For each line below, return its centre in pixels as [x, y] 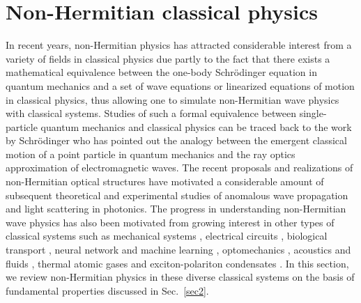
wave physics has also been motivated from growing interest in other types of [170, 222]
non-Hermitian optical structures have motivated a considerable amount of [165, 181]
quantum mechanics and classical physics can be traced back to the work [196, 126]
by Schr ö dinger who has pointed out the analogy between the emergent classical [176, 140]
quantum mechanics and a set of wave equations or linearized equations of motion [180, 85]
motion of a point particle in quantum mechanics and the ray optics [151, 154]
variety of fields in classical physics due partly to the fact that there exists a [168, 58]
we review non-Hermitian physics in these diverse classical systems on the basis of [180, 277]
